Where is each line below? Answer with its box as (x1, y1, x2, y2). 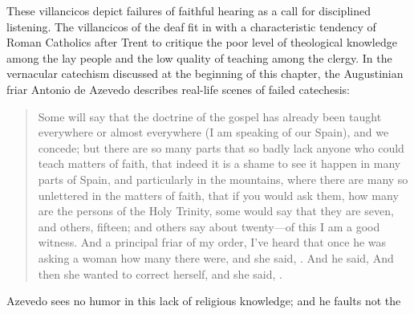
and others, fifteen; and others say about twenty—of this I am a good (38, 218, 380, 234)
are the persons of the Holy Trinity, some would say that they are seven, (38, 202, 394, 219)
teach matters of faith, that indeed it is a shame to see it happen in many (38, 155, 401, 172)
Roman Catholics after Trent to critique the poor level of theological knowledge (6, 34, 397, 51)
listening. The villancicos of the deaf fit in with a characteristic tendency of (6, 18, 376, 35)
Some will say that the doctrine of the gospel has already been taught (38, 108, 382, 124)
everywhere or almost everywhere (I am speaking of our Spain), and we (38, 124, 389, 141)
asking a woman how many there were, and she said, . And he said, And (38, 249, 394, 266)
